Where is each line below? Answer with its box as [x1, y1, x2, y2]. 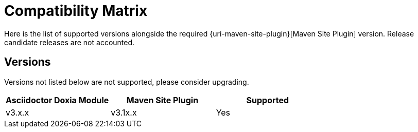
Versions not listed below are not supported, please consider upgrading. [4, 77, 249, 86]
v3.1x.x [111, 107, 137, 118]
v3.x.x [6, 107, 29, 118]
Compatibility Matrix [4, 2, 148, 20]
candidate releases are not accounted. [4, 37, 135, 47]
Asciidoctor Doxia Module [6, 95, 109, 105]
